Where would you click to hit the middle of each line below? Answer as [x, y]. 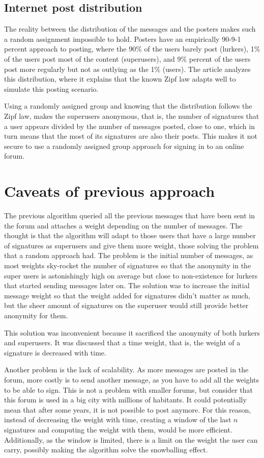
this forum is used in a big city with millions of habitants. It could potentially [125, 400]
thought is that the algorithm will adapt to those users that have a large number [130, 235]
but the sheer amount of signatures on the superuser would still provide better [126, 305]
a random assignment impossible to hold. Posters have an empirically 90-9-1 [123, 39]
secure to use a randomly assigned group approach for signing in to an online [124, 146]
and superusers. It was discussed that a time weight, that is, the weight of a [122, 342]
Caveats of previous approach [110, 191]
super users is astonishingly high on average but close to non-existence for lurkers [131, 275]
